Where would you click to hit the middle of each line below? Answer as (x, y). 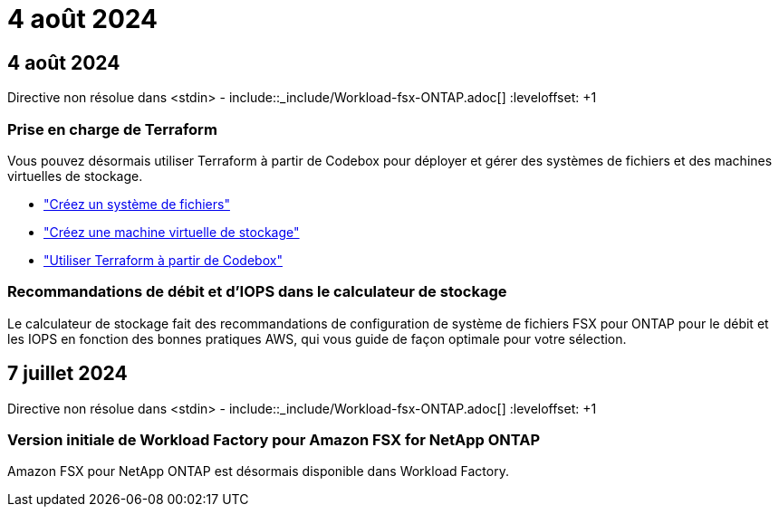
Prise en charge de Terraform (112, 129)
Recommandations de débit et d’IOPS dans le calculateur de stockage (257, 292)
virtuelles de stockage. (75, 176)
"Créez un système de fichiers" (137, 204)
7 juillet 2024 (67, 374)
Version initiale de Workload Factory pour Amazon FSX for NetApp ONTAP (274, 439)
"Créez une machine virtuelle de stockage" (172, 232)
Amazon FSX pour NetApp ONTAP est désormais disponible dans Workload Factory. (258, 471)
